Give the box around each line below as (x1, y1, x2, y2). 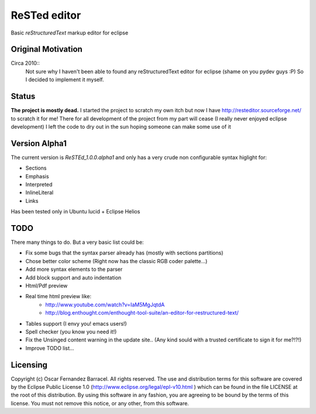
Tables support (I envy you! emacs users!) (25, 320, 127, 327)
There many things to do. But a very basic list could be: (11, 239, 144, 246)
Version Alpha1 (11, 138, 67, 149)
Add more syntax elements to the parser (25, 266, 123, 273)
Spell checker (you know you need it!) (25, 328, 117, 335)
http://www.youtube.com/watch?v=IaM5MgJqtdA (45, 301, 165, 308)
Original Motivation (11, 44, 83, 54)
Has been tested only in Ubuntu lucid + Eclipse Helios (11, 208, 140, 215)
